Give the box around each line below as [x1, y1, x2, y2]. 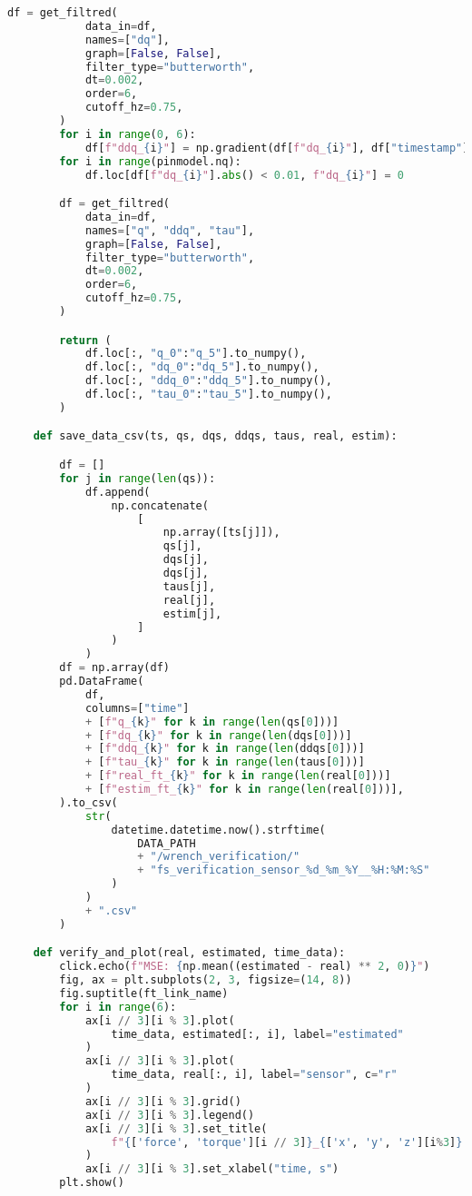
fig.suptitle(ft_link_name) [59, 986, 229, 1000]
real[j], [162, 593, 216, 607]
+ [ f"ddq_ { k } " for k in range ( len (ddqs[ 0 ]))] [84, 742, 365, 756]
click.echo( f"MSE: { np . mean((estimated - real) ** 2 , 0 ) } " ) [59, 960, 430, 974]
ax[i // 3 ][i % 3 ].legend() [84, 1108, 255, 1122]
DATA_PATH [137, 836, 196, 850]
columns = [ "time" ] [84, 701, 190, 715]
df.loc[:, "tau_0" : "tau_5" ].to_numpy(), [84, 388, 332, 401]
